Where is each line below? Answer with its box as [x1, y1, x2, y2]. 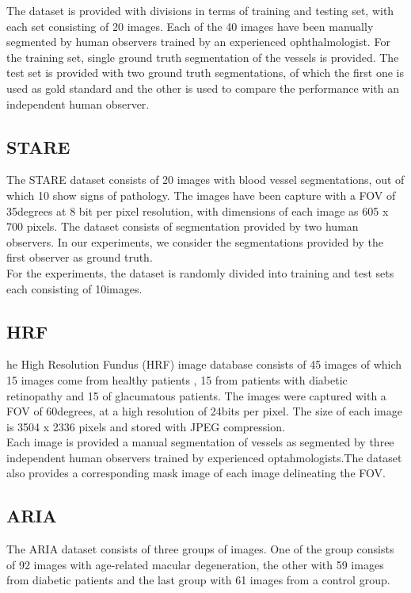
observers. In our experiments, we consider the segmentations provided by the [6, 233, 383, 250]
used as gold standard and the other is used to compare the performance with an [6, 79, 400, 96]
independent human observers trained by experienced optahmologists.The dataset [6, 449, 402, 465]
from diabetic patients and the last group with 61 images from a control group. [6, 572, 390, 588]
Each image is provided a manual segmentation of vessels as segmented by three [6, 434, 394, 450]
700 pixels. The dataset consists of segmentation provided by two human [6, 218, 359, 235]
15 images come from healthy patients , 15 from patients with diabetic [6, 371, 348, 388]
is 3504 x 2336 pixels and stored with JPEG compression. [6, 418, 285, 434]
